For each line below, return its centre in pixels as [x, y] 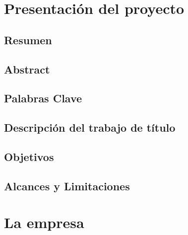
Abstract [27, 69]
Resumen [28, 39]
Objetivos [29, 156]
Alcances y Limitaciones [67, 186]
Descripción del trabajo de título [90, 127]
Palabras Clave [43, 98]
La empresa [44, 222]
